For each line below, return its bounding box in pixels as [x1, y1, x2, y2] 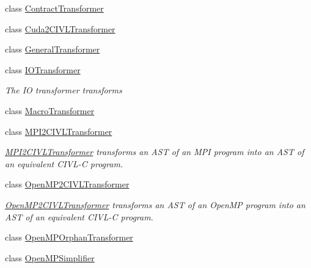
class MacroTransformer [5, 104, 95, 117]
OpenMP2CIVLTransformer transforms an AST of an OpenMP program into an [5, 198, 306, 211]
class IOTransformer [5, 63, 81, 76]
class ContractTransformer [5, 2, 104, 14]
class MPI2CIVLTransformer [5, 125, 112, 137]
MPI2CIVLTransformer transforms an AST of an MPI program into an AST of [5, 145, 304, 158]
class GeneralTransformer [5, 43, 100, 56]
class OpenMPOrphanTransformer [5, 231, 133, 244]
